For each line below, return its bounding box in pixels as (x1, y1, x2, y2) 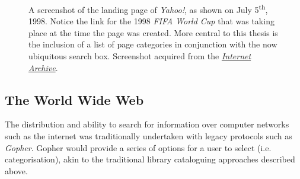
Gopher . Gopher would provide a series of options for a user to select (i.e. (5, 141, 272, 154)
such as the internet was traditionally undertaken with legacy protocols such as (5, 130, 292, 142)
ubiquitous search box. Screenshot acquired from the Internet (28, 50, 251, 62)
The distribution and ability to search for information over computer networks (5, 118, 289, 130)
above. (5, 164, 28, 177)
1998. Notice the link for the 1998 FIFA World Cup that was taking (28, 15, 275, 27)
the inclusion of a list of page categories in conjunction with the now (28, 38, 277, 50)
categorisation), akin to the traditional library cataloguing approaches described (5, 153, 295, 165)
